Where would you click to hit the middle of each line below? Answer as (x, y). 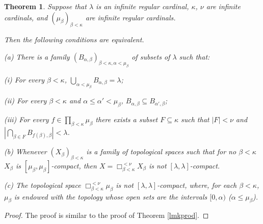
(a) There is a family (37, 56)
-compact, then (74, 165)
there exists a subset (127, 119)
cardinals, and (26, 17)
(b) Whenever (25, 151)
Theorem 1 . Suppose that (45, 6)
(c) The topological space (43, 185)
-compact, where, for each (197, 185)
